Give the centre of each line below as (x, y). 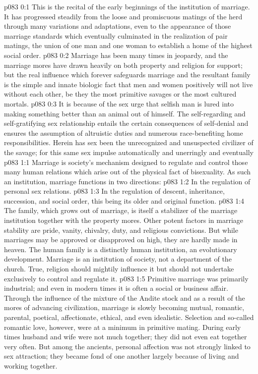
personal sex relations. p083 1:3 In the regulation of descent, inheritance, (114, 191)
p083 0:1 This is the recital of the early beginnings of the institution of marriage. (127, 6)
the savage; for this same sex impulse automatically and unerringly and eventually (129, 152)
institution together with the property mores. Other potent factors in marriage (124, 220)
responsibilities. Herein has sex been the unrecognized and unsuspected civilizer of (129, 142)
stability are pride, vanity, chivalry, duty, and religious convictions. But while (121, 230)
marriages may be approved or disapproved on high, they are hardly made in (121, 240)
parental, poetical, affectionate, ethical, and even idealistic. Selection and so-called (129, 317)
